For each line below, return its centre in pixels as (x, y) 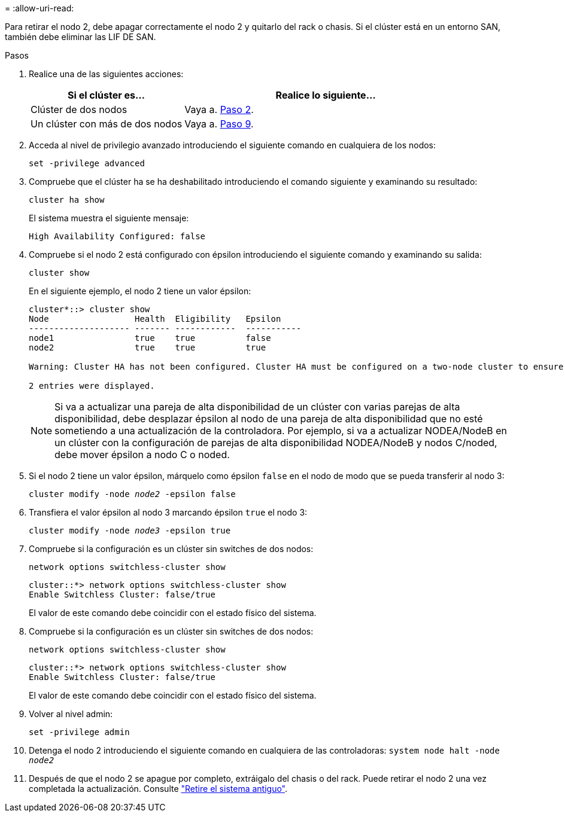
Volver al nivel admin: (71, 714)
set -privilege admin (79, 732)
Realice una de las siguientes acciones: (106, 74)
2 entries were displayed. (92, 386)
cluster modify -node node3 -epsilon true (130, 531)
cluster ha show (67, 200)
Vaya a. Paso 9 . (219, 124)
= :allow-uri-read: (40, 8)
